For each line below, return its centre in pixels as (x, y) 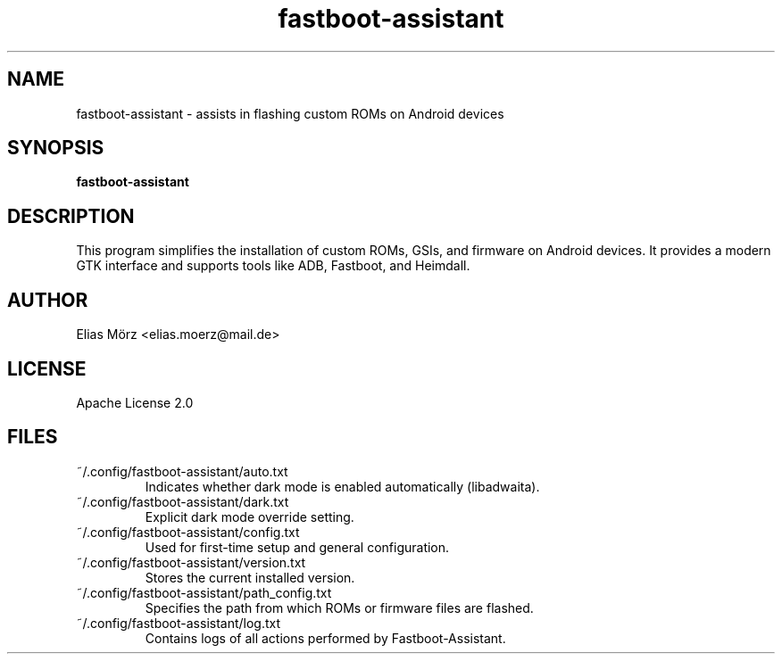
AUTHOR (48, 300)
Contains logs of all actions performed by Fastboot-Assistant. (325, 638)
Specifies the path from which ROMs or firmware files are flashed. (339, 607)
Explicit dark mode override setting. (250, 516)
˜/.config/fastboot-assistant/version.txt (191, 562)
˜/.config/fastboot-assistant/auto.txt (182, 471)
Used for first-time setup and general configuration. (297, 547)
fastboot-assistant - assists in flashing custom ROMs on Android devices (290, 113)
